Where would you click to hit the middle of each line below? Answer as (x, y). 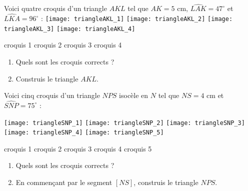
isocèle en (134, 95)
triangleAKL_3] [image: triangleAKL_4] (70, 29)
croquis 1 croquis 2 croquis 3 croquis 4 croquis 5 (78, 148)
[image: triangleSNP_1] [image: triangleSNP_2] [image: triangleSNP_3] (124, 123)
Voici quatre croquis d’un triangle (55, 8)
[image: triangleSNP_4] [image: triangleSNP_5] (84, 133)
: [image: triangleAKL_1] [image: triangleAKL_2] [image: (137, 18)
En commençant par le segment (64, 182)
